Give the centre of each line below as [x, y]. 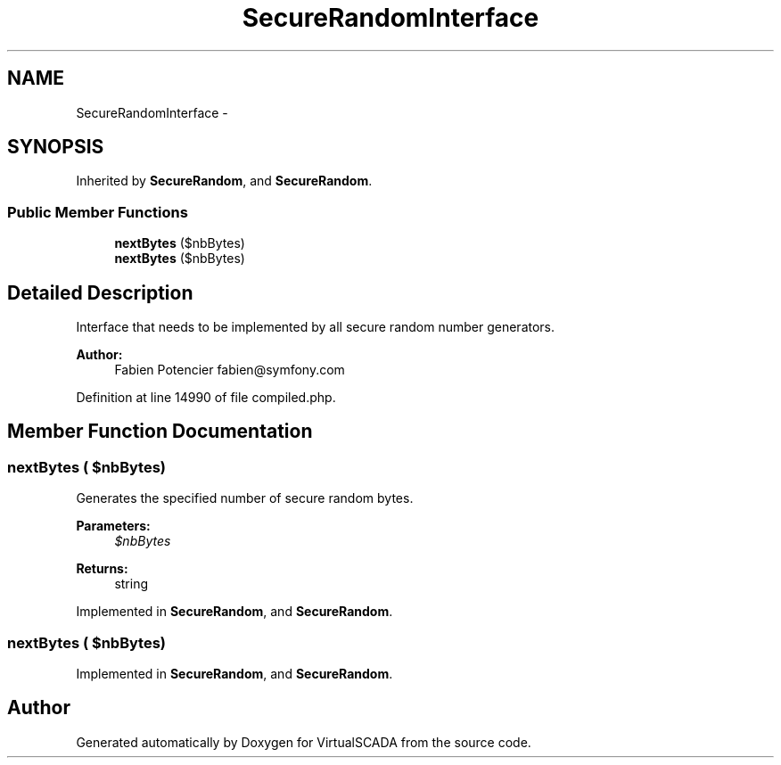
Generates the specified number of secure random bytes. [245, 498]
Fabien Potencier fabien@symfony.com [230, 370]
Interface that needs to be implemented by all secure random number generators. [316, 327]
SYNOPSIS [56, 147]
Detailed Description [100, 292]
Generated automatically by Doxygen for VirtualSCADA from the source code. [304, 742]
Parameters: [113, 526]
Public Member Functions [98, 212]
